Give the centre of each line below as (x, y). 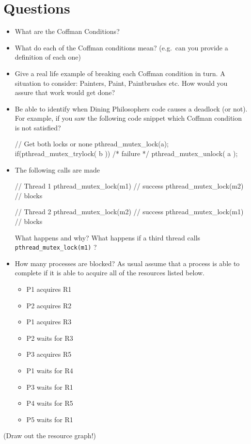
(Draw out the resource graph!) (50, 436)
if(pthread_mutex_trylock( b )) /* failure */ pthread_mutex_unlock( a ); (126, 153)
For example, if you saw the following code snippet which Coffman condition (128, 118)
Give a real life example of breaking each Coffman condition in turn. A (120, 73)
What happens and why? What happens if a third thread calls (108, 237)
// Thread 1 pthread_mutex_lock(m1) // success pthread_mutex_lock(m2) (129, 186)
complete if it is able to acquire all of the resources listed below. (110, 273)
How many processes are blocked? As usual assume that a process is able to (127, 263)
